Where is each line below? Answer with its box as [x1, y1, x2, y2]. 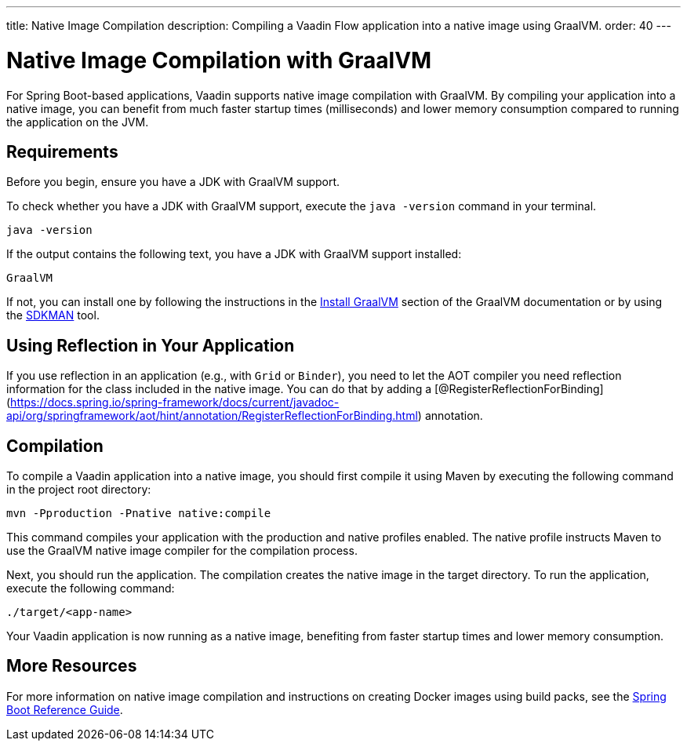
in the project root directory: [6, 483, 151, 497]
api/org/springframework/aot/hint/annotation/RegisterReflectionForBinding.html [6, 409, 418, 423]
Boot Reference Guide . [6, 702, 123, 716]
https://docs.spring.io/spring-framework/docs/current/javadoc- [10, 395, 340, 410]
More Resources [6, 656, 137, 676]
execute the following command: [6, 581, 175, 596]
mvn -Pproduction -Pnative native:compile [6, 507, 271, 520]
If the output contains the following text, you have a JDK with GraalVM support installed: [6, 247, 462, 261]
